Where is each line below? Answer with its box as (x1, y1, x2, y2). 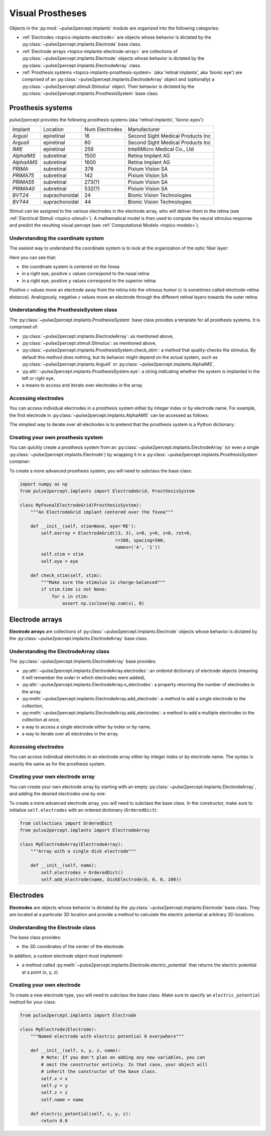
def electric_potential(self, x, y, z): (30, 1111, 131, 1116)
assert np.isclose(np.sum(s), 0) (62, 600, 145, 606)
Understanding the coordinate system (9, 234, 104, 241)
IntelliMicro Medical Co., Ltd (127, 146, 194, 153)
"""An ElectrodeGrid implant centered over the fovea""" (30, 510, 174, 515)
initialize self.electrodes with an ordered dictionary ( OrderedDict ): (9, 807, 158, 813)
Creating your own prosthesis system (9, 434, 103, 441)
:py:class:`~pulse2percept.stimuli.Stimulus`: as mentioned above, (22, 340, 157, 346)
